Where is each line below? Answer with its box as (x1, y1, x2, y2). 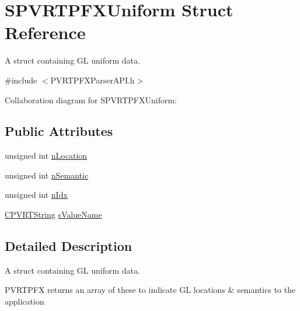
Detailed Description (5, 237, 132, 255)
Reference (5, 20, 86, 44)
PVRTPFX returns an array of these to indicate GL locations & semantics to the (5, 284, 296, 296)
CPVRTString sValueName (5, 208, 102, 221)
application (5, 295, 44, 307)
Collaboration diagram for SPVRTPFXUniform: (5, 93, 177, 106)
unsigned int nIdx (5, 188, 68, 201)
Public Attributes (5, 122, 113, 140)
